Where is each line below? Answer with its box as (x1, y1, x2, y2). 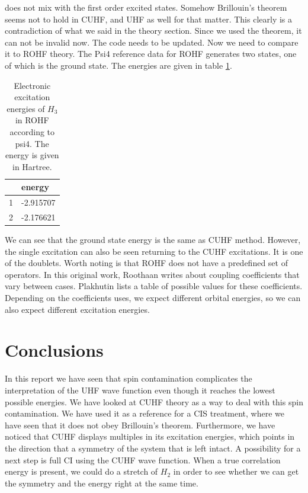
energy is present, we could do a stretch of (5, 465, 158, 478)
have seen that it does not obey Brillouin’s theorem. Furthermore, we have (5, 418, 275, 431)
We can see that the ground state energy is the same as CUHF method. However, (5, 233, 301, 246)
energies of (7, 102, 45, 114)
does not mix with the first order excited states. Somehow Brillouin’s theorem (5, 1, 287, 13)
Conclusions (5, 338, 104, 362)
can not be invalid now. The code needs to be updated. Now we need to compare (5, 36, 299, 48)
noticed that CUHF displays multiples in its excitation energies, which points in (5, 430, 295, 443)
